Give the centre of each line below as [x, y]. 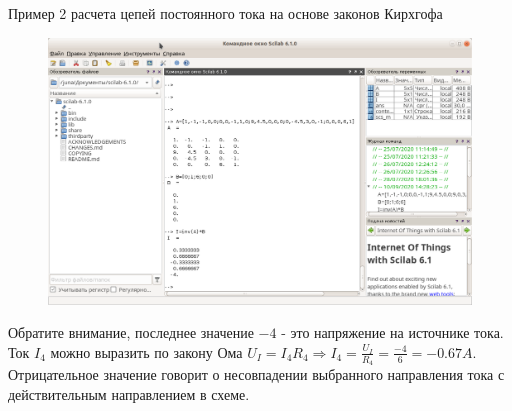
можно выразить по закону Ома [146, 351]
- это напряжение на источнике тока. [392, 332]
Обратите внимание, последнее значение [131, 332]
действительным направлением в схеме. [129, 393]
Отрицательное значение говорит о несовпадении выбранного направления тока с [256, 374]
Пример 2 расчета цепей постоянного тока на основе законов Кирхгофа [225, 13]
